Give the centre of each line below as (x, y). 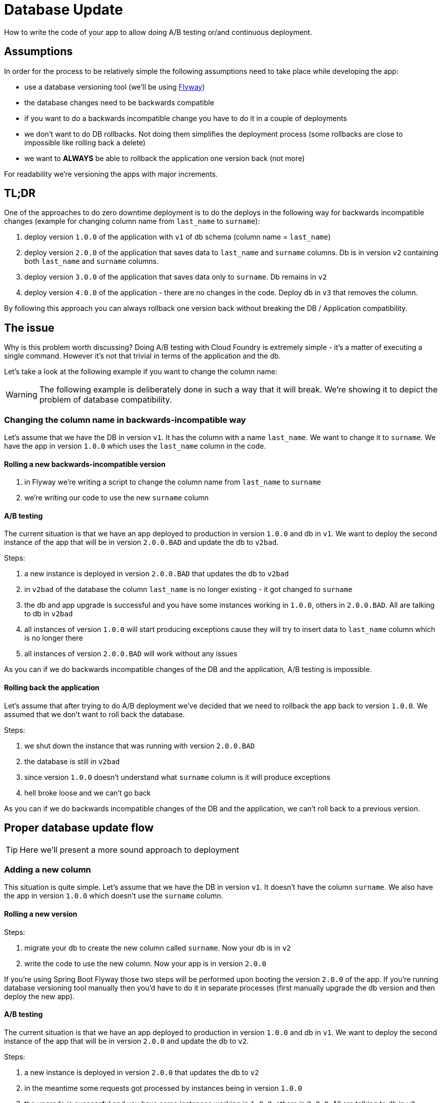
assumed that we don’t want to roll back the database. (95, 714)
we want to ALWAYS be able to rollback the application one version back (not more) (165, 158)
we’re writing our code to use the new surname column (117, 498)
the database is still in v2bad (72, 761)
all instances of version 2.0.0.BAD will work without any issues (131, 654)
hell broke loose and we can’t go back (88, 793)
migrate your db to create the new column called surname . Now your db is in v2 (158, 948)
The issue (29, 328)
